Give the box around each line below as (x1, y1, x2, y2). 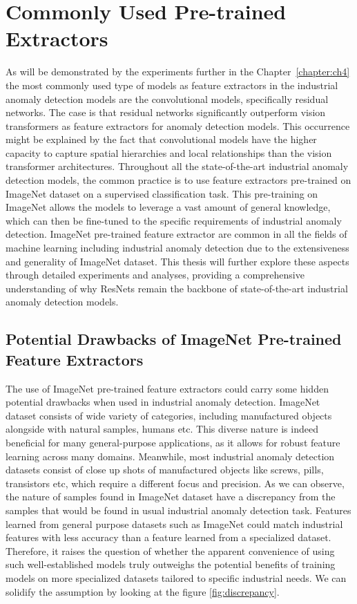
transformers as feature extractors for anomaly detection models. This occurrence (6, 118, 350, 133)
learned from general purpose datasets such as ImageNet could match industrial (6, 516, 343, 531)
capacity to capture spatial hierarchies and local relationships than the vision (6, 145, 332, 160)
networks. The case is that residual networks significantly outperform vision (6, 105, 326, 120)
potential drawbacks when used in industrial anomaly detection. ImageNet (6, 395, 320, 409)
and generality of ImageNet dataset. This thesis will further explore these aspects (6, 254, 349, 268)
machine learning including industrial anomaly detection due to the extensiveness (6, 240, 349, 255)
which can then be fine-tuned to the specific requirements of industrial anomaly (6, 213, 342, 227)
